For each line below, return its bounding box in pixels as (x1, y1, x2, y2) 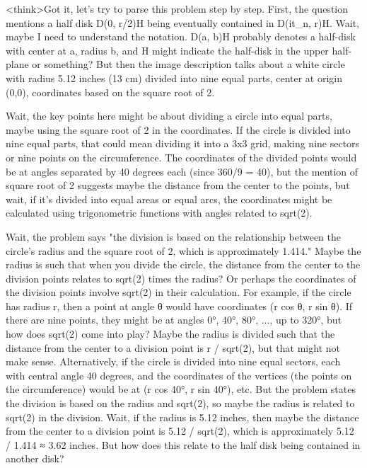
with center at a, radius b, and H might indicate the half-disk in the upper (6, 42, 329, 57)
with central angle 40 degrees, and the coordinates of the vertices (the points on (6, 367, 352, 382)
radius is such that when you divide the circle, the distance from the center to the (6, 257, 361, 272)
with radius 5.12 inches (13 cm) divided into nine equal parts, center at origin (6, 70, 343, 85)
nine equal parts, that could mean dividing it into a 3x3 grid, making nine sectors (6, 136, 360, 151)
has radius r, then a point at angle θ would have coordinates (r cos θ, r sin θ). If (6, 298, 353, 313)
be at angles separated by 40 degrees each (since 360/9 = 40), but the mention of (6, 164, 359, 178)
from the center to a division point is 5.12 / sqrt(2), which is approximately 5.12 (6, 423, 354, 438)
